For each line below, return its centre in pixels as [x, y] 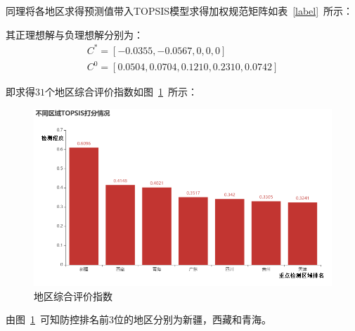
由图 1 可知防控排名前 [57, 319]
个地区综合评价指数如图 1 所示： [121, 92]
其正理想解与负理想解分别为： [75, 34]
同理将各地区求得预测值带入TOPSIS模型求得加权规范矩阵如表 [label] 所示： [180, 11]
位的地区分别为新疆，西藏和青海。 [193, 319]
